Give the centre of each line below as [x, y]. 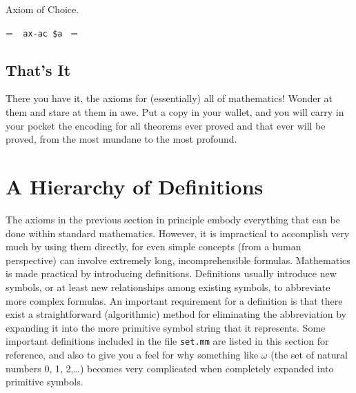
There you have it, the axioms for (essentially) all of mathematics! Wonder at [169, 98]
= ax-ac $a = [42, 32]
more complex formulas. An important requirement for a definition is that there [174, 300]
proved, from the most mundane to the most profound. [121, 139]
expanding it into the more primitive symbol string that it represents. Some [166, 327]
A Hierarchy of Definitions [135, 187]
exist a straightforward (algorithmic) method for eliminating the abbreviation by [176, 314]
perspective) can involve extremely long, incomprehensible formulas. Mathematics [178, 260]
